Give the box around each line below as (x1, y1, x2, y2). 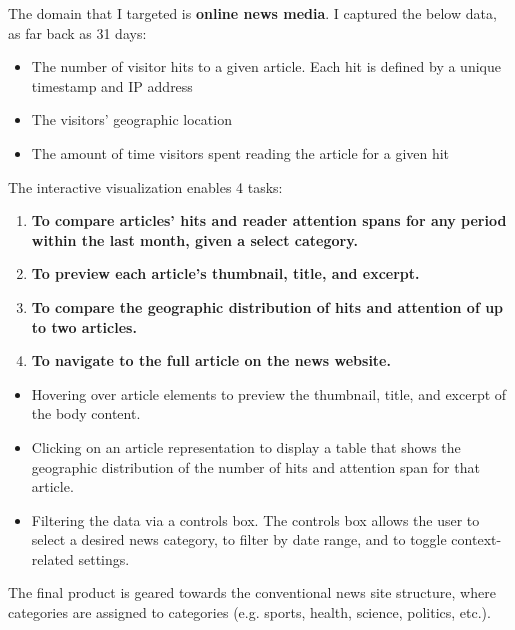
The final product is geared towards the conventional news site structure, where (8, 582, 496, 603)
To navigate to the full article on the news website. (31, 350, 391, 371)
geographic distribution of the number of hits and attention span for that (31, 456, 480, 477)
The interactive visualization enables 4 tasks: (8, 176, 283, 197)
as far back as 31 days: (8, 22, 147, 43)
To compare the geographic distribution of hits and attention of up (31, 296, 504, 317)
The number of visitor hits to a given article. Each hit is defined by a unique (31, 56, 501, 77)
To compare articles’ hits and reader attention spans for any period (31, 210, 507, 231)
